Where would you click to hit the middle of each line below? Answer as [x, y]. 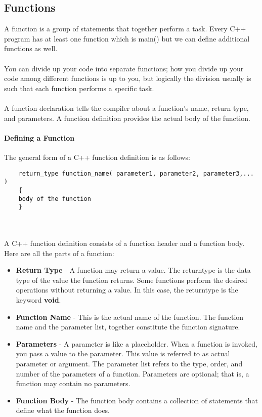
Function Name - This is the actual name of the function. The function [130, 317]
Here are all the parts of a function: [59, 253]
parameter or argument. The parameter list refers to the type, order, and [129, 363]
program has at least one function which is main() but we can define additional [127, 38]
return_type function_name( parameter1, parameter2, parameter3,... [136, 173]
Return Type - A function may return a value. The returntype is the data [133, 270]
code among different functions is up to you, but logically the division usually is [128, 78]
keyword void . [38, 299]
